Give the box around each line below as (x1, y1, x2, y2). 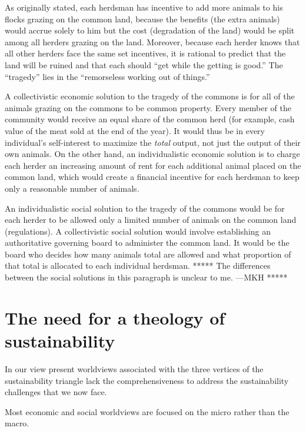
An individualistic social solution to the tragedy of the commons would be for (5, 202, 285, 214)
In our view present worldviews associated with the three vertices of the (5, 362, 264, 375)
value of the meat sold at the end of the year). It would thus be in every (5, 124, 265, 136)
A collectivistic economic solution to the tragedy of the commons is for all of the (5, 90, 295, 102)
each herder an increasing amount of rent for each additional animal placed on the (5, 159, 301, 171)
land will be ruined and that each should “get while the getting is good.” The (5, 58, 283, 71)
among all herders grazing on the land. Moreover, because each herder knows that (5, 35, 300, 48)
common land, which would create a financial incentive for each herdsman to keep (5, 171, 300, 183)
